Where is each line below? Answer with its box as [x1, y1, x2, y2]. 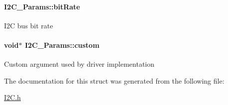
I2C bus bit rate [4, 20, 53, 30]
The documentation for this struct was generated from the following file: [4, 75, 225, 86]
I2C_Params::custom [24, 39, 100, 50]
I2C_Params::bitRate [4, 1, 80, 11]
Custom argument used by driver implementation [4, 59, 155, 69]
